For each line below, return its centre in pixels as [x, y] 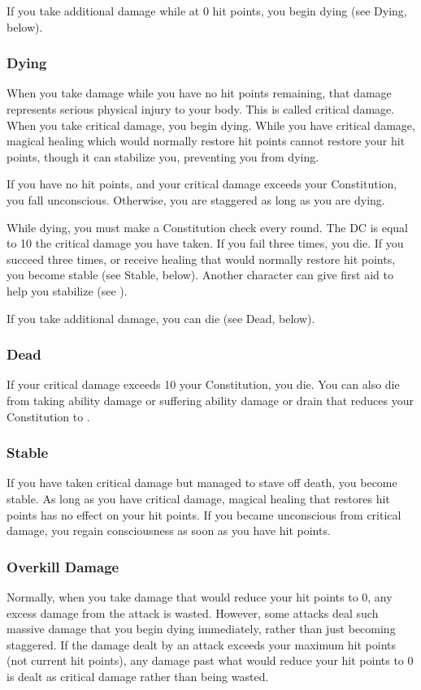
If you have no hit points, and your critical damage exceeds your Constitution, [202, 184]
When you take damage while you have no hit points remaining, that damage [199, 93]
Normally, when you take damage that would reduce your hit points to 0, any [200, 596]
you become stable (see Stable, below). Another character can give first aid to [200, 275]
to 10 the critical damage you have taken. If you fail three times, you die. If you [205, 243]
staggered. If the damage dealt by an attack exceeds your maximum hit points [201, 644]
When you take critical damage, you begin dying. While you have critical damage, [211, 125]
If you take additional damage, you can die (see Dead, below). [161, 318]
